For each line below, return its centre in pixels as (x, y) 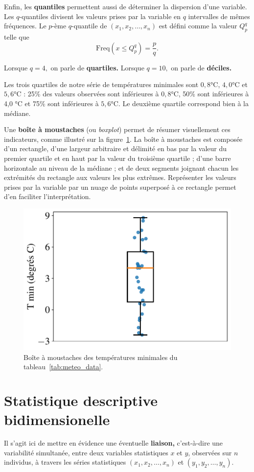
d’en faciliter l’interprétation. (47, 196)
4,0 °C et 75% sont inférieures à (51, 103)
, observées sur (210, 452)
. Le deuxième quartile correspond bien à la (183, 103)
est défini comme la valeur (198, 26)
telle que (17, 36)
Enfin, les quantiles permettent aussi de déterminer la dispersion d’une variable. (126, 6)
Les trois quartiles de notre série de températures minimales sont (101, 84)
